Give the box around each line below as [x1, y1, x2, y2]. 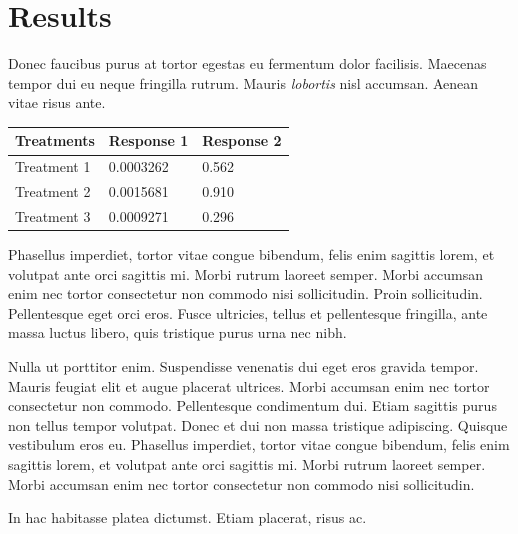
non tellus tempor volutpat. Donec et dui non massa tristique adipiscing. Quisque [8, 414, 508, 435]
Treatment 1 [15, 156, 91, 177]
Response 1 [108, 130, 189, 151]
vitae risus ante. [8, 92, 106, 113]
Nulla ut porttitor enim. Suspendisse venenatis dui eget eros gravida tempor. [8, 356, 479, 376]
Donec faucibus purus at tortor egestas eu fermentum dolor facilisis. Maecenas [8, 53, 487, 74]
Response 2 [202, 130, 282, 151]
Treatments [15, 130, 95, 151]
